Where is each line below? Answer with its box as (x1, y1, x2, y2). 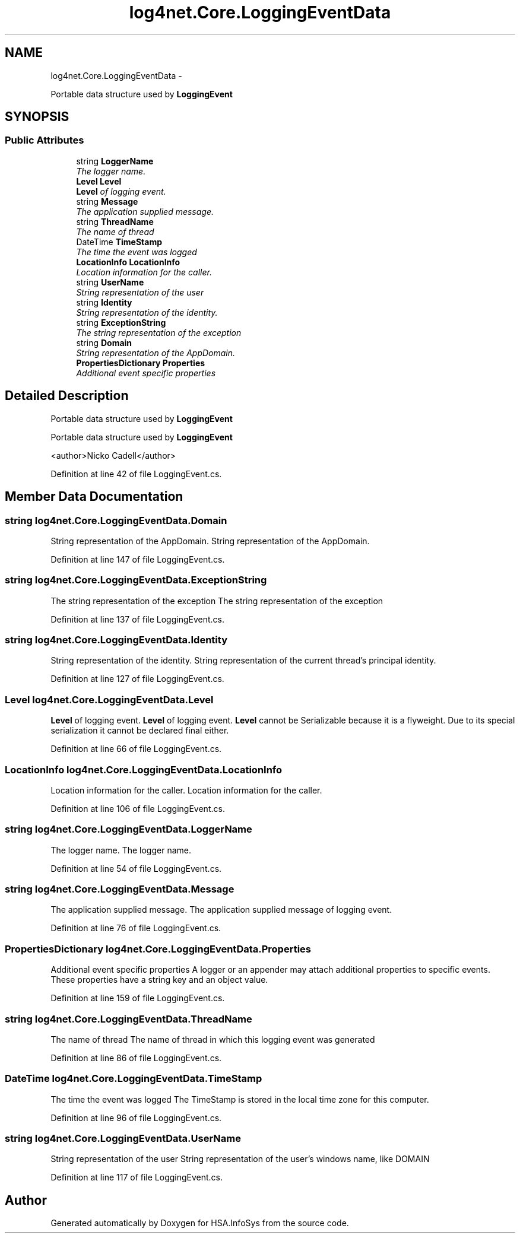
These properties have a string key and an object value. (50, 974, 268, 985)
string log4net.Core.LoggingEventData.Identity (5, 634, 227, 646)
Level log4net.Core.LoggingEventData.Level (5, 693, 214, 706)
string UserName (76, 277, 144, 287)
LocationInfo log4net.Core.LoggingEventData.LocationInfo (5, 763, 283, 776)
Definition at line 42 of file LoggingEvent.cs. (50, 468, 222, 479)
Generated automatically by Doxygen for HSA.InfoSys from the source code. (50, 1218, 349, 1229)
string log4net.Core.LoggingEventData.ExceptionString (5, 574, 267, 586)
